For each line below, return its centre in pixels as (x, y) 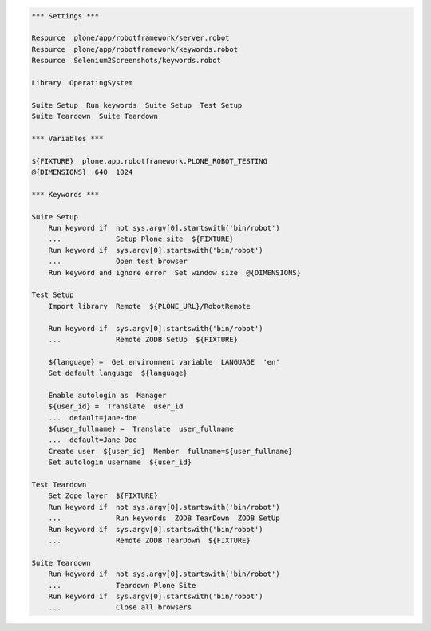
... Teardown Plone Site (122, 585)
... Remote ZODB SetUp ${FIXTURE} (143, 339)
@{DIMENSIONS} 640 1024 (82, 172)
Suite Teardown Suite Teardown (95, 116)
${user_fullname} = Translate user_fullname (141, 429)
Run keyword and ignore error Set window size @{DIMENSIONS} (175, 272)
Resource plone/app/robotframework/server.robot (130, 38)
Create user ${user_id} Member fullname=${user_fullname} (170, 451)
